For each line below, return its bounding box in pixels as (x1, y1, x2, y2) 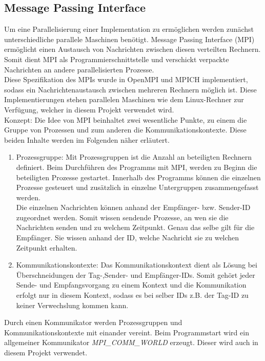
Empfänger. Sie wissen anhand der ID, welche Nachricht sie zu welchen (16, 232, 239, 243)
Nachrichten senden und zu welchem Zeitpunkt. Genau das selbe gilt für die (16, 222, 255, 233)
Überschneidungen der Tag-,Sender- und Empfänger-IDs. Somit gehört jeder (16, 269, 255, 280)
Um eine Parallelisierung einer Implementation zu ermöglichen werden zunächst (4, 24, 254, 34)
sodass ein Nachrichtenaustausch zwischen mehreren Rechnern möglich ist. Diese (4, 84, 257, 94)
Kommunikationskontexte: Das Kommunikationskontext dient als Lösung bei (16, 259, 257, 270)
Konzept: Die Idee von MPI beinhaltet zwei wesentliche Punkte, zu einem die (4, 114, 247, 125)
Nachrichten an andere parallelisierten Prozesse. (4, 64, 154, 74)
